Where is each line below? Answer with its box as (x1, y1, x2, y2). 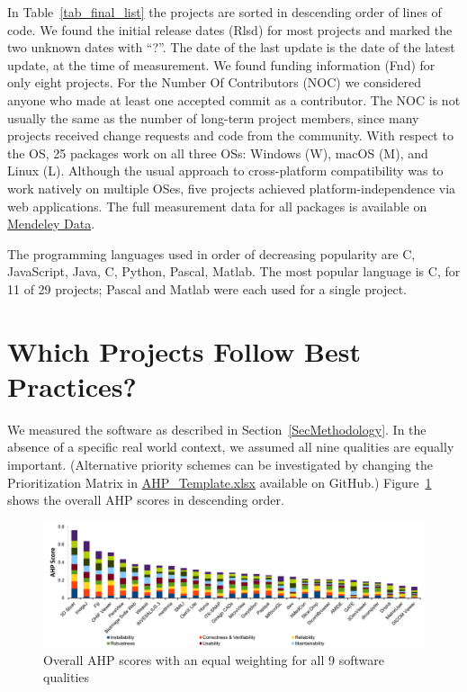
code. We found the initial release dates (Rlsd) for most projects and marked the (7, 20, 453, 39)
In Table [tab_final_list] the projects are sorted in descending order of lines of (7, 3, 442, 21)
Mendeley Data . (7, 214, 95, 233)
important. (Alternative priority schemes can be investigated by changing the (7, 455, 433, 473)
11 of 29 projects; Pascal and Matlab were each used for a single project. (7, 279, 407, 298)
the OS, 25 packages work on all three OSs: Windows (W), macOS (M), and (7, 143, 428, 162)
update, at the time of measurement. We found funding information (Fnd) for (7, 55, 436, 74)
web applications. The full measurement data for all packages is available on (7, 196, 427, 215)
